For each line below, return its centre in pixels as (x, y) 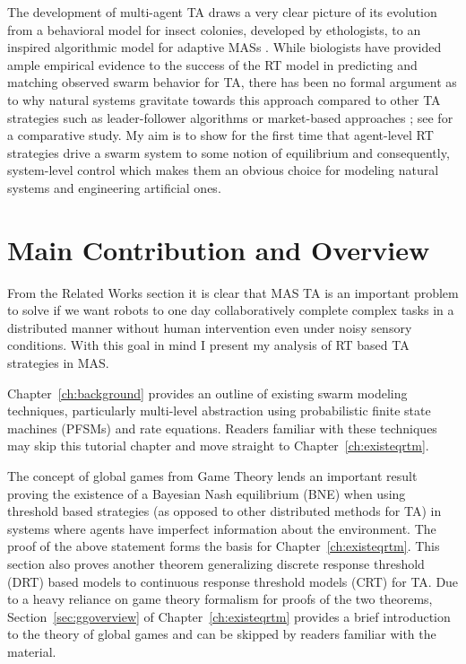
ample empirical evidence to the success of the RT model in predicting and (212, 64)
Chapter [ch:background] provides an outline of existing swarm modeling (207, 393)
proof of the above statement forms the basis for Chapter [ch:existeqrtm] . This (224, 546)
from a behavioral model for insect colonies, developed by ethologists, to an (214, 29)
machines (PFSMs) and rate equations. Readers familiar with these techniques (222, 428)
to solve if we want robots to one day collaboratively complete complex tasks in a (231, 310)
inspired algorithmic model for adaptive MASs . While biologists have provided (224, 47)
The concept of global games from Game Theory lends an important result (212, 476)
